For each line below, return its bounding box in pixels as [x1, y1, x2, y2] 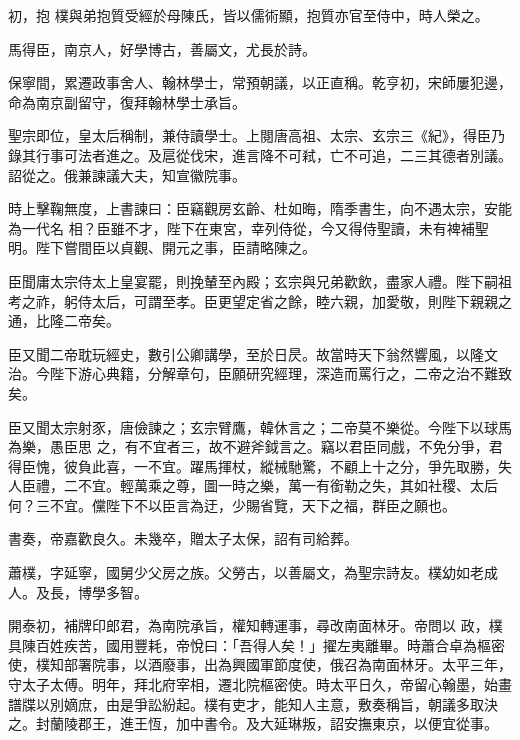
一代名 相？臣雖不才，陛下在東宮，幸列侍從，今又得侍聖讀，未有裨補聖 [21, 217, 489, 238]
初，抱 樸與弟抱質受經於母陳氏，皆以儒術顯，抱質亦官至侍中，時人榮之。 [8, 5, 489, 25]
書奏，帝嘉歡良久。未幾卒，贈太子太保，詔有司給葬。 [8, 528, 358, 549]
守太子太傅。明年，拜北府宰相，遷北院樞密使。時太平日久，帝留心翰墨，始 [8, 674, 498, 695]
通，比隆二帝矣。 [8, 310, 120, 331]
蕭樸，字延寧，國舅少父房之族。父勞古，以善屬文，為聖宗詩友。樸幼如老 [8, 562, 484, 583]
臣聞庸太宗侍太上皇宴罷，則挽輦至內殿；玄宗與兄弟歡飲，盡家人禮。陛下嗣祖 [8, 270, 512, 291]
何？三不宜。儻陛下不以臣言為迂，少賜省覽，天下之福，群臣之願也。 [8, 494, 456, 515]
